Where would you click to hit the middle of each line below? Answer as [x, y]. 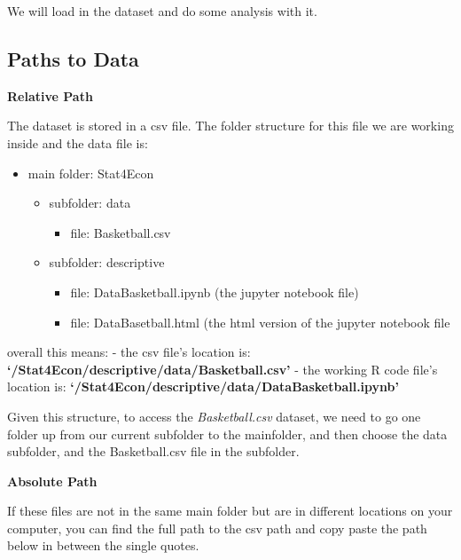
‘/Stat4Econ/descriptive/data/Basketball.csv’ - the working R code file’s [223, 369]
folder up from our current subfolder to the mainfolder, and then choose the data [227, 434]
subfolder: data [90, 203]
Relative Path [50, 95]
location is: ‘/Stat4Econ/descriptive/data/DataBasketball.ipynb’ [203, 386]
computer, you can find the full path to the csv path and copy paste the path [217, 528]
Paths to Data [73, 58]
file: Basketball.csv [121, 232]
